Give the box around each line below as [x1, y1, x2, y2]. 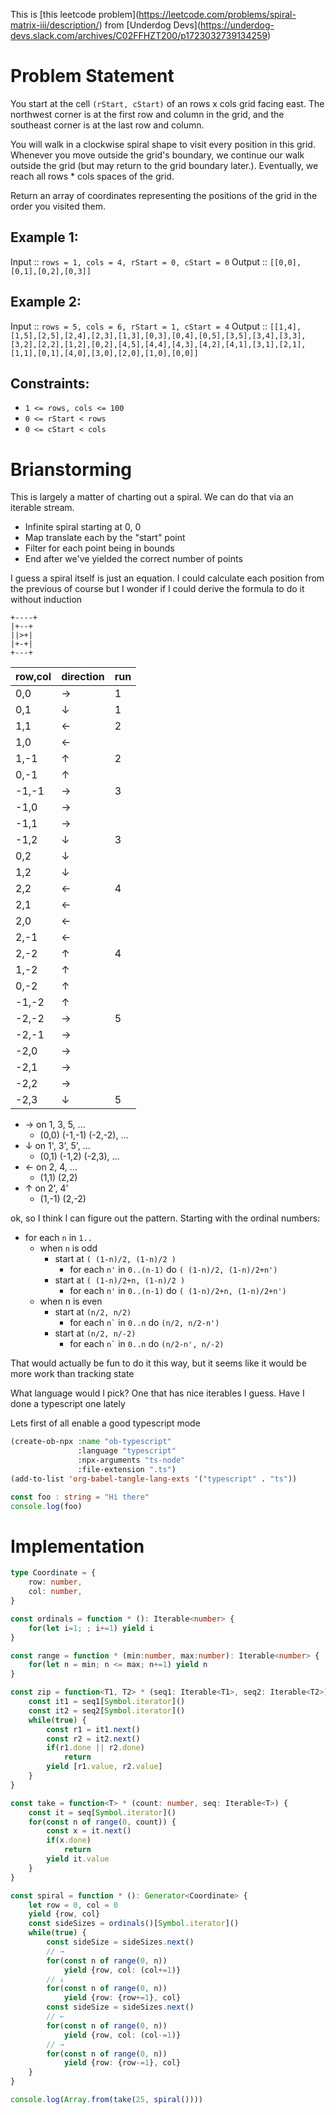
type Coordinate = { [10, 1568, 97, 1578]
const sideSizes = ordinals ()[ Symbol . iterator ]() [28, 1919, 240, 1929]
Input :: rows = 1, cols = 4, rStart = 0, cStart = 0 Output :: [10, 255, 268, 268]
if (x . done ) [46, 1835, 92, 1846]
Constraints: [10, 375, 90, 392]
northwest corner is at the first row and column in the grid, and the [10, 108, 285, 120]
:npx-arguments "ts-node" [77, 1455, 186, 1466]
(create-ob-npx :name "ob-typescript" [10, 1437, 172, 1447]
